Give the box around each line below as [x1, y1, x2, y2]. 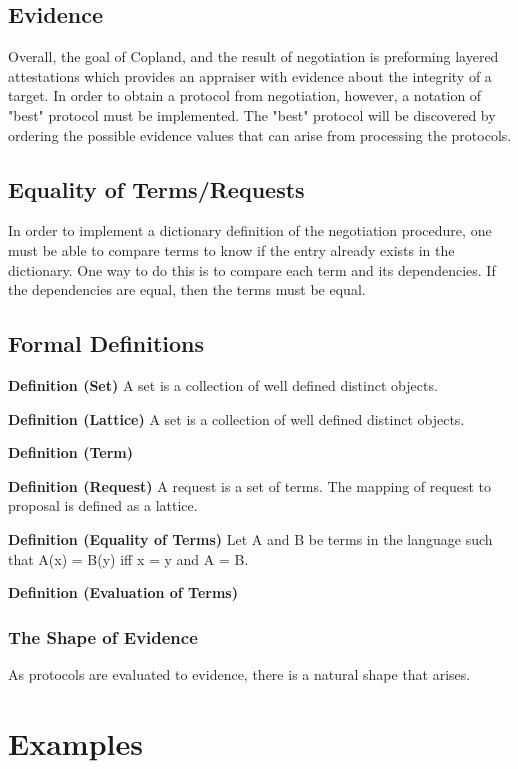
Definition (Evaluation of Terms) [8, 582, 238, 603]
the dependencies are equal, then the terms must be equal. [8, 279, 366, 300]
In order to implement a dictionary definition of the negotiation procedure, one [8, 220, 492, 241]
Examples [8, 722, 143, 763]
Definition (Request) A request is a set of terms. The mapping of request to [8, 475, 491, 496]
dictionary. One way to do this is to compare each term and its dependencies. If [8, 259, 496, 280]
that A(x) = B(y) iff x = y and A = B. [8, 548, 249, 569]
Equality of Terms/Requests [8, 173, 305, 204]
